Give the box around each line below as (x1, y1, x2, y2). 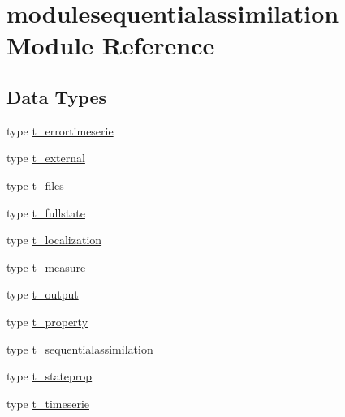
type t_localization (6, 231, 102, 248)
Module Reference (6, 28, 215, 62)
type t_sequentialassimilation (6, 340, 153, 357)
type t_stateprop (6, 368, 93, 385)
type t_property (6, 312, 88, 329)
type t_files (6, 176, 64, 193)
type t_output (6, 286, 79, 303)
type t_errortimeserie (6, 122, 114, 139)
